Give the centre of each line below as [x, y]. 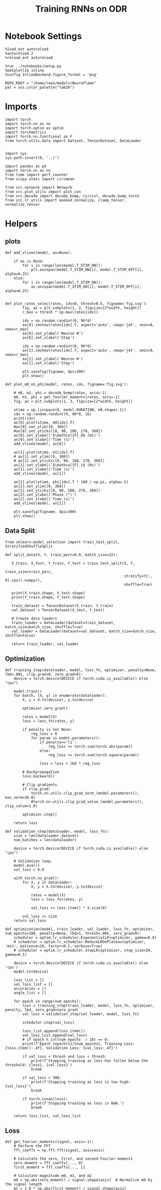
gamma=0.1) [16, 955]
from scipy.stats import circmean [40, 179]
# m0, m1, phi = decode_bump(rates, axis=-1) [60, 393]
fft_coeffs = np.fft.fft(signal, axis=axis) [59, 1150]
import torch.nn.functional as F [39, 136]
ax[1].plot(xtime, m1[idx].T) [44, 452]
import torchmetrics [26, 132]
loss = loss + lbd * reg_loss [70, 763]
